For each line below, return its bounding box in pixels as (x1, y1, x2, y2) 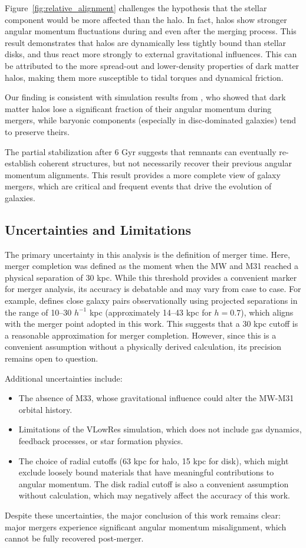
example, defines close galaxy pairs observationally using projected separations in (5, 294, 298, 307)
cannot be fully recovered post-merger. (5, 532, 144, 544)
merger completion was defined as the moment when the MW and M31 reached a (5, 260, 298, 272)
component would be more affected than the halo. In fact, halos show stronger (5, 13, 287, 25)
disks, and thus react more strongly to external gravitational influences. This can (5, 48, 297, 60)
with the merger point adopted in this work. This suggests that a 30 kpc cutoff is (5, 317, 298, 330)
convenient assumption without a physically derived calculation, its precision (5, 340, 282, 353)
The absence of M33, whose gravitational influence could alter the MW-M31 (18, 392, 294, 404)
